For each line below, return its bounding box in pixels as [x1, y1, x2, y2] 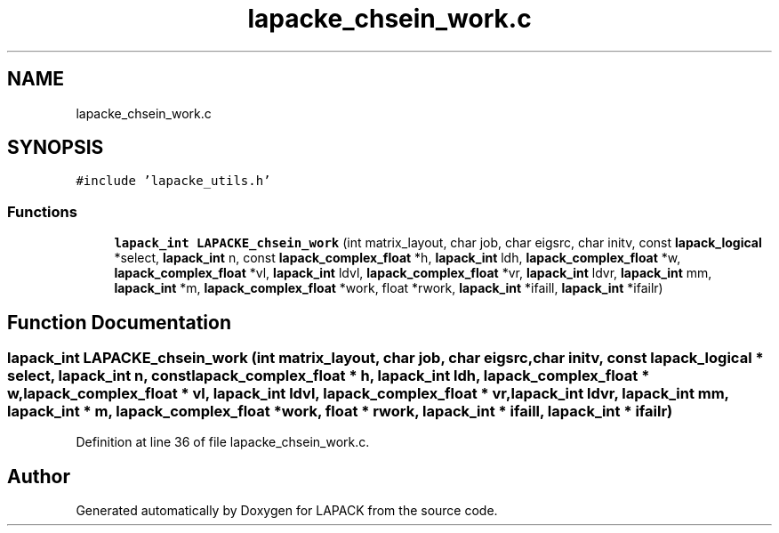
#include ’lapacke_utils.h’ [76, 174, 271, 189]
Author [7, 464, 70, 488]
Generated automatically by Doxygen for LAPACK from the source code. [76, 503, 498, 519]
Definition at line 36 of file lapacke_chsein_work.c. [76, 434, 370, 450]
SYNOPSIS [7, 136, 104, 159]
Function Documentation [7, 311, 231, 334]
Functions [7, 202, 77, 221]
